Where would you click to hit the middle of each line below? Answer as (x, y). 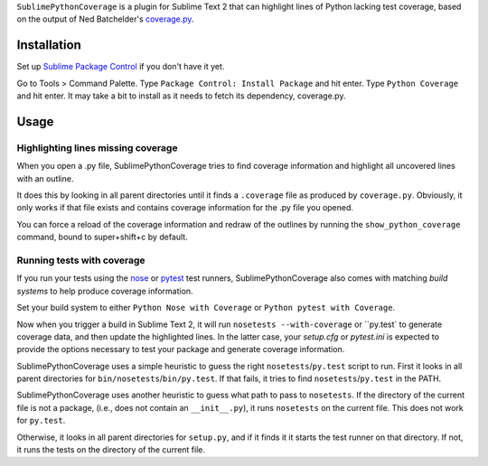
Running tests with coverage (81, 260)
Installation (49, 45)
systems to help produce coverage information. (105, 291)
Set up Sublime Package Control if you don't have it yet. (121, 67)
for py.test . (41, 421)
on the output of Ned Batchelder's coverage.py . (105, 19)
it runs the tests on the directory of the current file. (111, 450)
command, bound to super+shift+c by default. (103, 237)
